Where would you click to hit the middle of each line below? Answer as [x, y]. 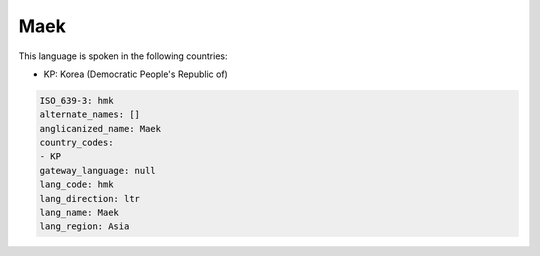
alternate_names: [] [89, 114]
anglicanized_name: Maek [100, 128]
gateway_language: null [98, 170]
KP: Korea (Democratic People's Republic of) [136, 74]
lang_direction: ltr [89, 198]
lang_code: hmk [76, 184]
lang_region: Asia [84, 226]
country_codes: [76, 143]
